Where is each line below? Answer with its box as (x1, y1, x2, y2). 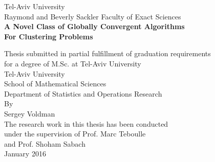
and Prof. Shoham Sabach (4, 138, 85, 149)
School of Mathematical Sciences (4, 78, 106, 89)
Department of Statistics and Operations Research (4, 88, 162, 99)
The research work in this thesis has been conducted (4, 118, 168, 129)
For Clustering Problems (4, 31, 93, 41)
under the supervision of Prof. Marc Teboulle (4, 128, 146, 139)
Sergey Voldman (4, 108, 55, 119)
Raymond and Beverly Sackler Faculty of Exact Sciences (4, 11, 181, 21)
